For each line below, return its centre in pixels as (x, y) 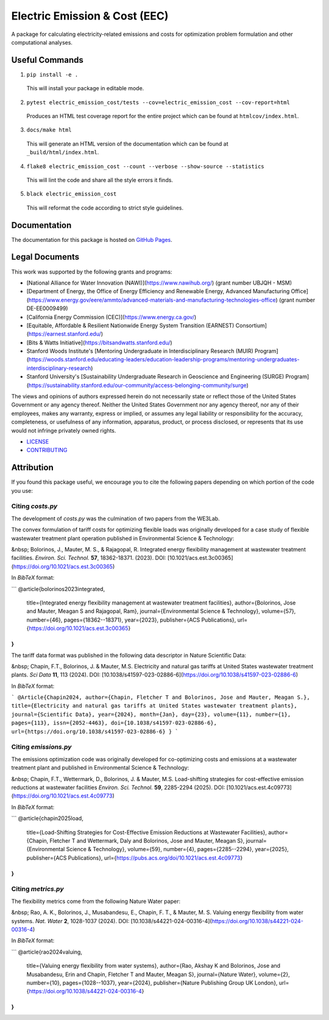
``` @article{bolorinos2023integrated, (58, 589)
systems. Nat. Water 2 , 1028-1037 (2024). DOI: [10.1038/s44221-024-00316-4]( (112, 921)
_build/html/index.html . (63, 152)
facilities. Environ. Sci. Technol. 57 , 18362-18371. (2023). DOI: (89, 558)
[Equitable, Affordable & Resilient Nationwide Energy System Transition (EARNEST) (130, 325)
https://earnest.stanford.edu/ (65, 334)
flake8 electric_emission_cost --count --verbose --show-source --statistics (145, 166)
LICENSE (38, 441)
